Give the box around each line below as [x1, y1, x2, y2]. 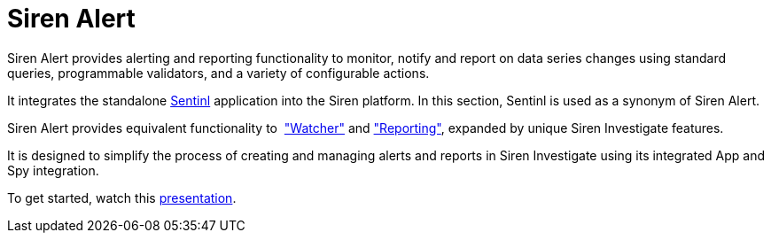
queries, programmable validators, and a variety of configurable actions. [7, 65, 430, 81]
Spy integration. [7, 162, 99, 178]
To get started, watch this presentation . [7, 190, 237, 205]
